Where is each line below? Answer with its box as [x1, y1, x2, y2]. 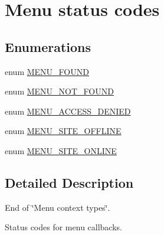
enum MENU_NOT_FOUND [5, 85, 114, 97]
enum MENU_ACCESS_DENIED [5, 105, 131, 117]
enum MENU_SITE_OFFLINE [5, 125, 122, 137]
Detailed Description [5, 173, 134, 191]
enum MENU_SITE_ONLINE [5, 144, 117, 156]
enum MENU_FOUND [5, 65, 89, 77]
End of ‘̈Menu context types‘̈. [5, 201, 110, 213]
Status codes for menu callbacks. [5, 221, 122, 233]
